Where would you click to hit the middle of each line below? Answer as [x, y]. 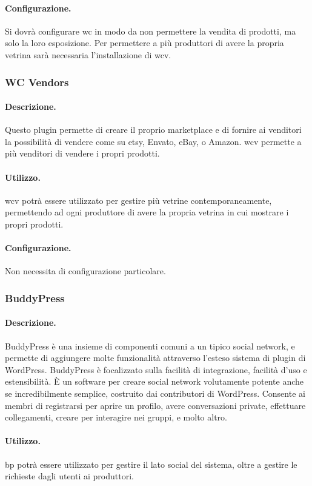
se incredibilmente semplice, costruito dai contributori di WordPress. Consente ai [155, 393]
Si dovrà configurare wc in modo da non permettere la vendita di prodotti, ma [151, 31]
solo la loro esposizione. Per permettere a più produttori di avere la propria [144, 43]
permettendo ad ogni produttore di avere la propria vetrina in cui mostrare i [147, 212]
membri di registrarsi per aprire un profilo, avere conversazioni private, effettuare [155, 405]
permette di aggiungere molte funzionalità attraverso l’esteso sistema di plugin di [155, 358]
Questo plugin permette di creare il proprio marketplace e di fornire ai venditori [153, 130]
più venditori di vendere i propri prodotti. [82, 153]
